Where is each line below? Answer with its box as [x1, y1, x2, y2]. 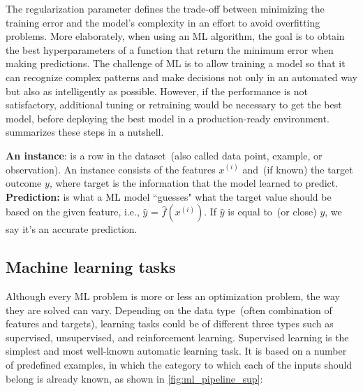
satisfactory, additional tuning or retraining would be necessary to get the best [6, 97, 342, 112]
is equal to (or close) [228, 204, 317, 219]
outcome [6, 176, 42, 190]
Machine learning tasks [6, 256, 176, 278]
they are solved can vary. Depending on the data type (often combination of [6, 302, 332, 317]
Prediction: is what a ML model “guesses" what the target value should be [6, 189, 332, 204]
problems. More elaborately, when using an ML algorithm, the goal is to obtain [6, 29, 345, 43]
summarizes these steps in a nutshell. [6, 125, 164, 139]
